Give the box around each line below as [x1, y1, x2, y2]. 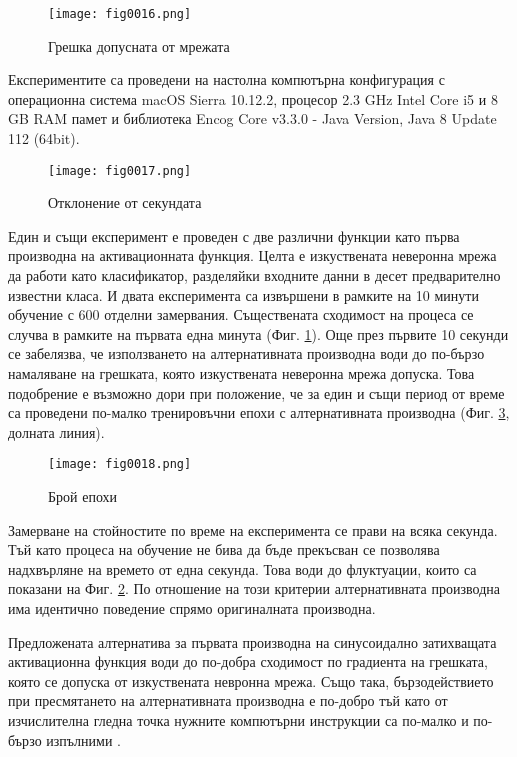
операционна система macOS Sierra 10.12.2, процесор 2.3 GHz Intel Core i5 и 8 [8, 88, 498, 109]
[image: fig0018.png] [48, 457, 192, 472]
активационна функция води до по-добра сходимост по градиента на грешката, [8, 651, 488, 672]
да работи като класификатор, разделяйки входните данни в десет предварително [8, 265, 501, 286]
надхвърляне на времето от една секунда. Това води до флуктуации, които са [8, 558, 477, 579]
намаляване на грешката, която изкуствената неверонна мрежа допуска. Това [8, 363, 475, 384]
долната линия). [8, 421, 105, 442]
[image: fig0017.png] [48, 163, 192, 178]
